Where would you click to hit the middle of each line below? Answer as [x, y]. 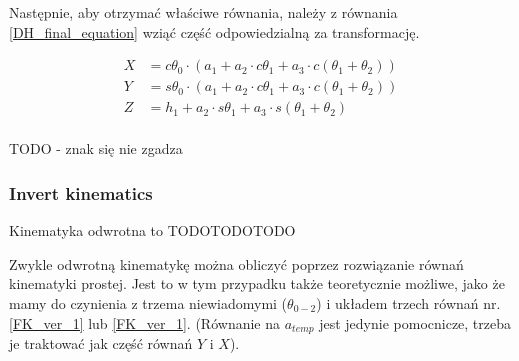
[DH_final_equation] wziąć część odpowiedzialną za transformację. [214, 31]
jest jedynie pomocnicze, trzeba [415, 322]
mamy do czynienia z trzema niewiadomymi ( [148, 302]
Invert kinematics [81, 192]
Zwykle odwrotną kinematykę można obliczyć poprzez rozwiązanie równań [236, 263]
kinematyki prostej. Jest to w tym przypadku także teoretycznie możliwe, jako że [257, 283]
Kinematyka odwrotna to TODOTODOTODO [152, 230]
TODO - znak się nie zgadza [96, 148]
